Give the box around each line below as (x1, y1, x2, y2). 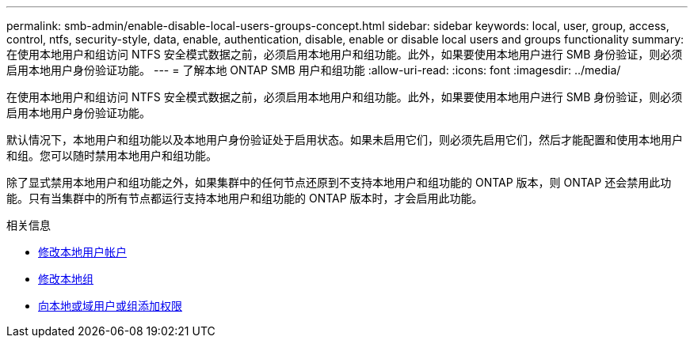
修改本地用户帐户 (38, 245, 127, 259)
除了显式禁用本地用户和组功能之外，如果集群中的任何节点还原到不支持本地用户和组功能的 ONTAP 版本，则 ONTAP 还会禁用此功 (6, 176, 672, 189)
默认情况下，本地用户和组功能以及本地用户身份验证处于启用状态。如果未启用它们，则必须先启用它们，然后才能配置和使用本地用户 (6, 133, 683, 146)
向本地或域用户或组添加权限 (38, 299, 182, 312)
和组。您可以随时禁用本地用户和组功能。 (6, 149, 217, 162)
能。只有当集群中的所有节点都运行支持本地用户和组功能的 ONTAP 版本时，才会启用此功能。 (6, 191, 483, 205)
